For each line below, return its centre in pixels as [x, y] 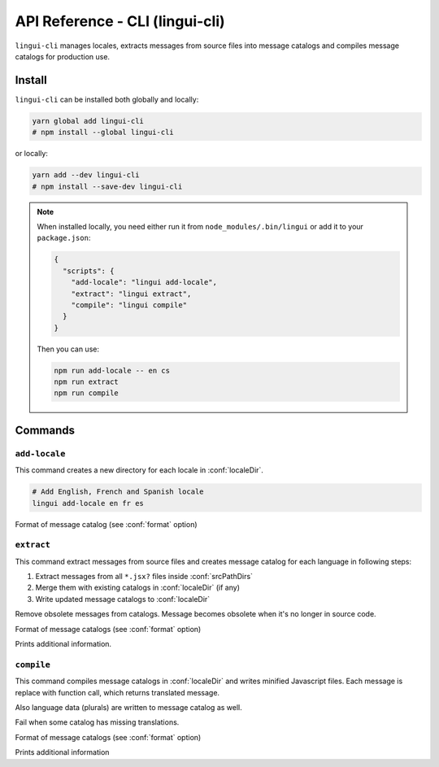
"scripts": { [88, 271]
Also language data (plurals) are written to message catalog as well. [129, 707]
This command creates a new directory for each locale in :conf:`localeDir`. [139, 470]
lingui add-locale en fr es [88, 503]
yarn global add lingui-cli [88, 121]
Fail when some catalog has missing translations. [97, 722]
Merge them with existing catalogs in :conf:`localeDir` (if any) [137, 588]
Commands [45, 430]
